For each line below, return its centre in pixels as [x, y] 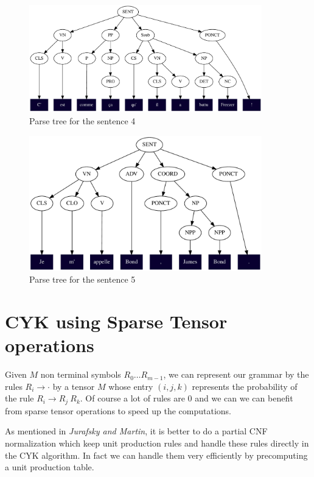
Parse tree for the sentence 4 [82, 121]
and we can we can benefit [244, 398]
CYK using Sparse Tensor [116, 321]
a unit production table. [50, 467]
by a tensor [74, 386]
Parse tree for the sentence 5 [82, 279]
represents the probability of [245, 386]
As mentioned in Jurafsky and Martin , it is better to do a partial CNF [136, 431]
